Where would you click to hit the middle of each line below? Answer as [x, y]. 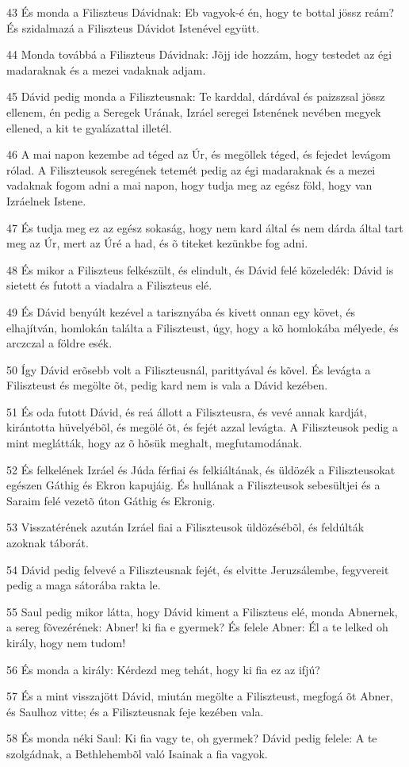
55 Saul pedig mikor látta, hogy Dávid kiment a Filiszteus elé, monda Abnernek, [202, 611]
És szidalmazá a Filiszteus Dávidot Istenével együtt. [133, 27]
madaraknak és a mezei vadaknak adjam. [106, 69]
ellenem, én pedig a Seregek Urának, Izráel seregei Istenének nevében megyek [194, 111]
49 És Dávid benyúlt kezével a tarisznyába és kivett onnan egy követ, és [181, 311]
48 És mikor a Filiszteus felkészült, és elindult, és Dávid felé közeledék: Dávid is [200, 269]
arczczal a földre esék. [59, 343]
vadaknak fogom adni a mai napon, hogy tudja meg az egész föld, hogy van [189, 185]
